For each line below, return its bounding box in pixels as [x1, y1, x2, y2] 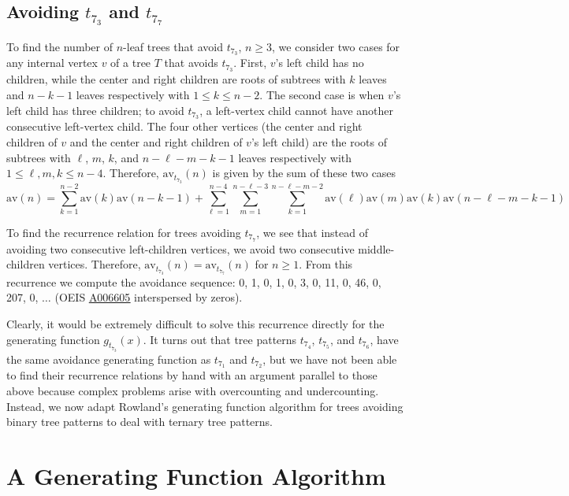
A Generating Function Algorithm [6, 460, 386, 492]
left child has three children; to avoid [6, 102, 184, 118]
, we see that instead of [256, 224, 368, 240]
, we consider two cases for [272, 38, 400, 54]
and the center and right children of [69, 133, 243, 150]
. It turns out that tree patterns [143, 331, 297, 347]
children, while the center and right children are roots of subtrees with [6, 71, 346, 87]
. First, [233, 54, 267, 71]
